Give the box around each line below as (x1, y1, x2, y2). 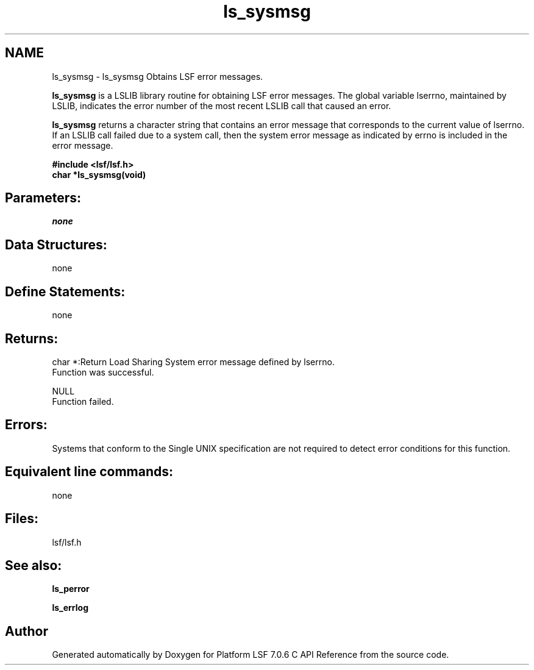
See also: (5, 557, 62, 573)
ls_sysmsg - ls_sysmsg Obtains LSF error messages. (52, 71, 263, 82)
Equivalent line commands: (5, 464, 174, 480)
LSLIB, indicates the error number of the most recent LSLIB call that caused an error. (52, 100, 391, 111)
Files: (5, 511, 38, 527)
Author (5, 623, 48, 639)
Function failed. (52, 396, 114, 407)
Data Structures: (5, 237, 107, 252)
